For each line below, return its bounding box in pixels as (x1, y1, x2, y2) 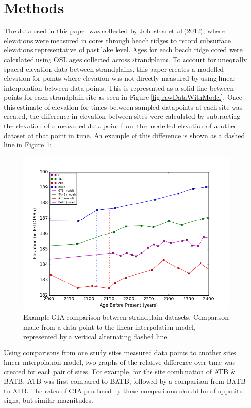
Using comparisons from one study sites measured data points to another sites (4, 347, 236, 358)
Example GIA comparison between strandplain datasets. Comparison (23, 312, 229, 322)
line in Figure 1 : (4, 140, 51, 150)
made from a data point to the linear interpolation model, (23, 322, 196, 332)
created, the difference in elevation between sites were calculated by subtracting (4, 111, 241, 121)
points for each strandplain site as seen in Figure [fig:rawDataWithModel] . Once (4, 92, 242, 102)
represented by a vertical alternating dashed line (23, 331, 167, 341)
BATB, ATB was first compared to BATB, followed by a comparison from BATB (4, 376, 246, 386)
